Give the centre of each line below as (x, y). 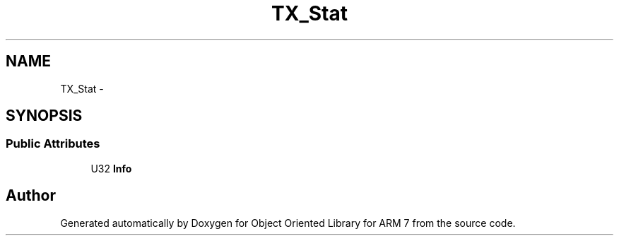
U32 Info (111, 168)
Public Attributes (53, 144)
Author (31, 196)
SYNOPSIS (44, 116)
